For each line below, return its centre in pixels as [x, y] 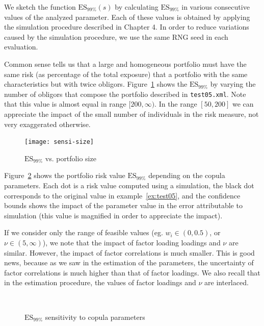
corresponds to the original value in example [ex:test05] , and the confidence [122, 195]
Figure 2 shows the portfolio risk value [65, 175]
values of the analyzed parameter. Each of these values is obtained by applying [127, 17]
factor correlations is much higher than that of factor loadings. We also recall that [132, 272]
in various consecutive [216, 7]
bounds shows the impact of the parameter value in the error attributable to [123, 205]
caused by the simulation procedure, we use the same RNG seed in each [116, 36]
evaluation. [21, 47]
